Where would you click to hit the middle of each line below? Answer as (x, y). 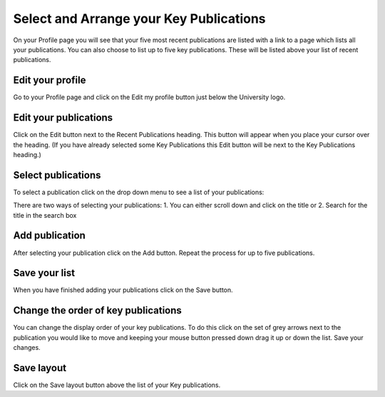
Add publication (49, 236)
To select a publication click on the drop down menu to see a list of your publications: (139, 192)
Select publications (57, 175)
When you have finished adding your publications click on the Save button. (123, 290)
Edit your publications (63, 118)
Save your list (44, 273)
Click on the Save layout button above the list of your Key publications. (117, 385)
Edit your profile (50, 80)
